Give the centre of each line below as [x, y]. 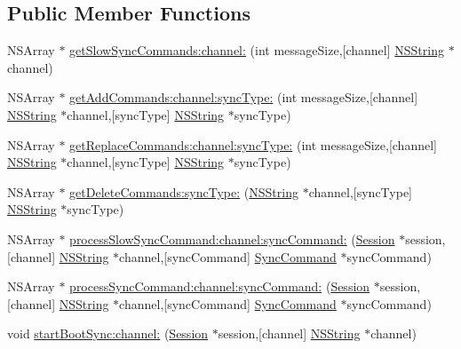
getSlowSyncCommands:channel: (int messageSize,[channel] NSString [257, 50]
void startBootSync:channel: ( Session [108, 333]
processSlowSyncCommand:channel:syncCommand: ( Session [232, 238]
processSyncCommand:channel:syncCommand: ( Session [220, 286]
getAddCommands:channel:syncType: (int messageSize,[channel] [244, 97]
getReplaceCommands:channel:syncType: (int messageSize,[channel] [253, 144]
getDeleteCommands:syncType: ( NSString [184, 191]
